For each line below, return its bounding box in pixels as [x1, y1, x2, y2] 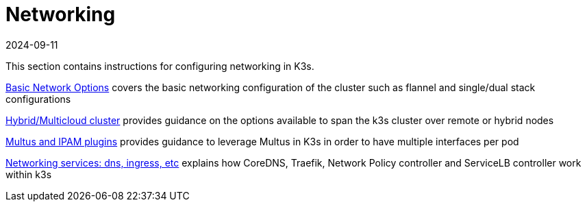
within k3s [5, 168, 52, 180]
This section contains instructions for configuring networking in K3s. [5, 60, 314, 72]
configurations [5, 93, 71, 105]
